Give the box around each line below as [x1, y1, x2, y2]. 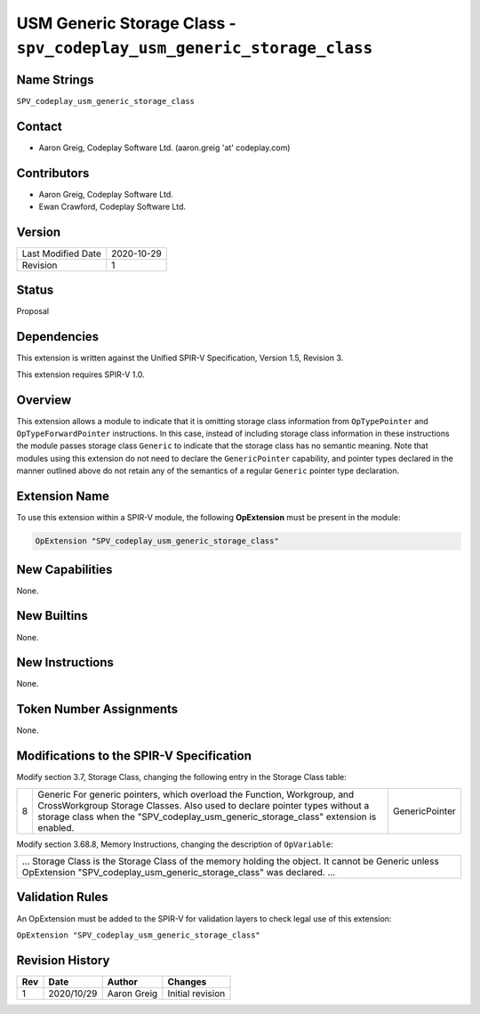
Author [107, 975, 138, 987]
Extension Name [16, 489, 110, 504]
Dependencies [16, 329, 100, 344]
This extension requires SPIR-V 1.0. [16, 369, 145, 380]
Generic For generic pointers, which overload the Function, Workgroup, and [37, 788, 355, 801]
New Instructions [16, 655, 115, 671]
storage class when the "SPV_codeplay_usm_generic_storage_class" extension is [37, 810, 377, 823]
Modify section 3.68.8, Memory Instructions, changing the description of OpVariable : [16, 839, 333, 849]
